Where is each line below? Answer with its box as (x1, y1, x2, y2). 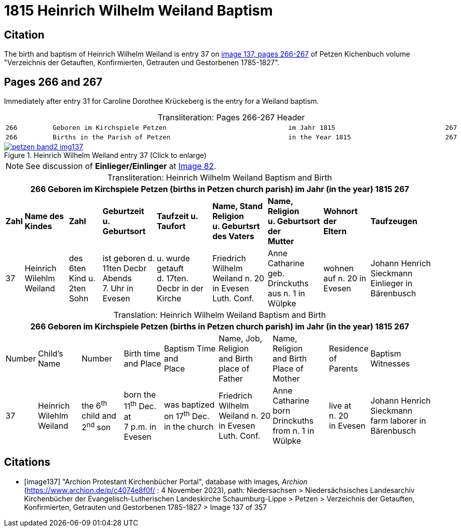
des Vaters (212, 231, 254, 242)
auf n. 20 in (323, 273, 366, 284)
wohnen (323, 263, 354, 274)
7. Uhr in (102, 283, 133, 294)
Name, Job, (218, 333, 262, 344)
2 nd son (81, 421, 111, 433)
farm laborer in (370, 416, 426, 426)
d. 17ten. (157, 273, 189, 284)
